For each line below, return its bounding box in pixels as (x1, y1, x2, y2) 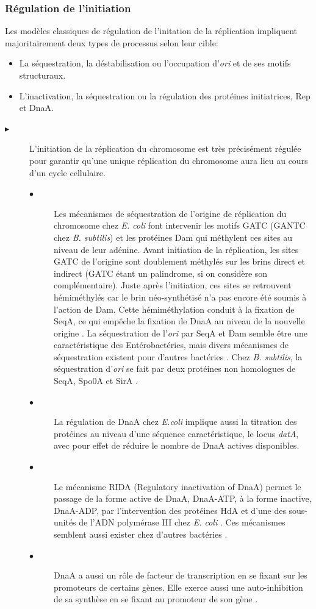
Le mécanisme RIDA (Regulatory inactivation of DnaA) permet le (54, 480, 301, 493)
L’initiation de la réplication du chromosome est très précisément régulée (29, 142, 301, 155)
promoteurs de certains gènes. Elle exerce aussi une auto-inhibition (54, 580, 303, 593)
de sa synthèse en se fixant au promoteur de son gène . (54, 593, 258, 605)
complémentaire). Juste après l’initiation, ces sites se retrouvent (54, 279, 292, 291)
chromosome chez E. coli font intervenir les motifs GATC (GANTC (54, 219, 306, 232)
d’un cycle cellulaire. (29, 166, 106, 179)
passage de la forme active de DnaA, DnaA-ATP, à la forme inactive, (54, 492, 312, 505)
